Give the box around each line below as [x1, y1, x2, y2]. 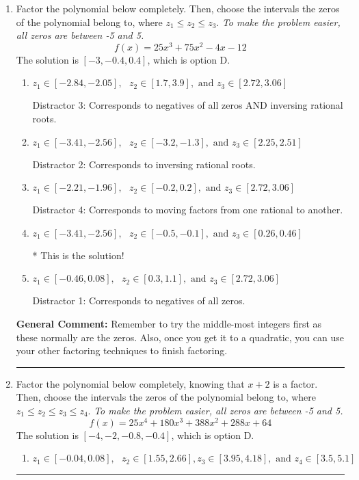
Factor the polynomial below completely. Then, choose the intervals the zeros [16, 1, 340, 15]
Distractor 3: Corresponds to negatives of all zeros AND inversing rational [32, 98, 343, 112]
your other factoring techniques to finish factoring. [16, 343, 228, 358]
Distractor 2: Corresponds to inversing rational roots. [32, 157, 256, 171]
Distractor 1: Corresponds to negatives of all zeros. [32, 293, 245, 308]
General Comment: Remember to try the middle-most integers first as [16, 317, 322, 331]
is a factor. [273, 376, 318, 390]
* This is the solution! [32, 248, 124, 262]
